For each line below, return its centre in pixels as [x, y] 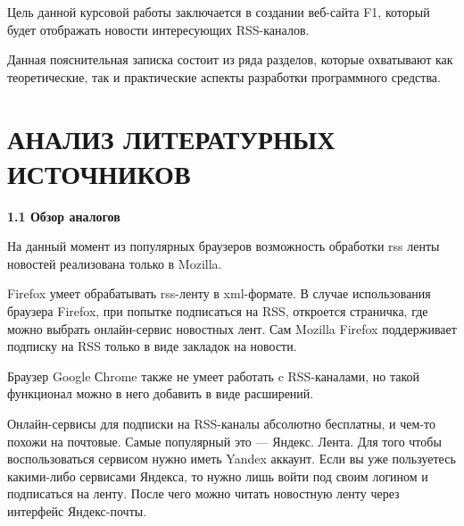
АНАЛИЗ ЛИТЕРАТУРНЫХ [171, 138]
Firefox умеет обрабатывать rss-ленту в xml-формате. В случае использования [219, 293]
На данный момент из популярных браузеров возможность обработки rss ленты [224, 246]
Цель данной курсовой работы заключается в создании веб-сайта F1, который [219, 12]
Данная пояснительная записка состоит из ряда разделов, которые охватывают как [230, 59]
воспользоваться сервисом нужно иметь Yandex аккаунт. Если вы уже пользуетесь [232, 459]
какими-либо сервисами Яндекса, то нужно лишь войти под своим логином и [218, 476]
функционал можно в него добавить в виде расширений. [161, 393]
